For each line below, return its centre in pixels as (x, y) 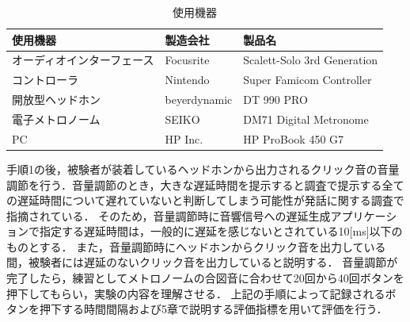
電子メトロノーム (56, 119)
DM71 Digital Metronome (306, 119)
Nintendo (187, 80)
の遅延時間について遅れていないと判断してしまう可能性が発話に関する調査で (205, 200)
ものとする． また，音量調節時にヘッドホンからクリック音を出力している (196, 246)
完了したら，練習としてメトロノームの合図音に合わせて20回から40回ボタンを (205, 278)
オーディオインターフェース (83, 60)
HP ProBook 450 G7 (294, 138)
